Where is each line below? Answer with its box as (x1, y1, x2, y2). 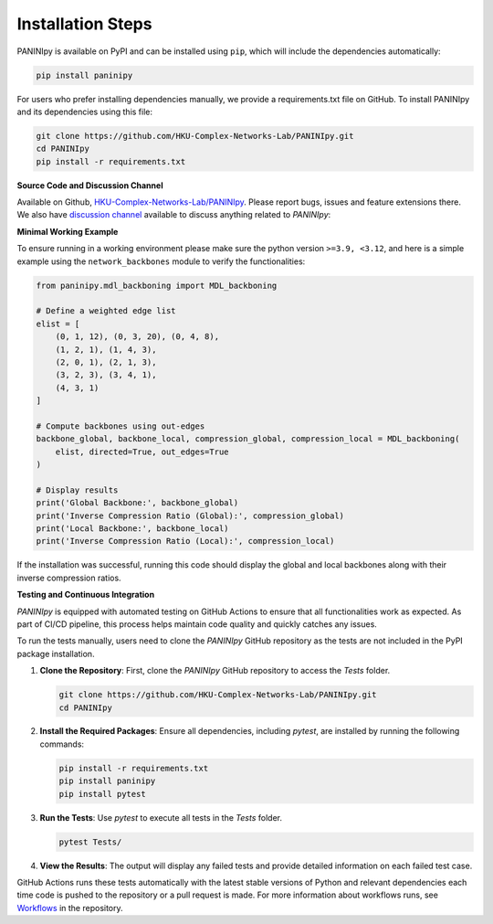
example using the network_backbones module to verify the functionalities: (16, 256, 306, 267)
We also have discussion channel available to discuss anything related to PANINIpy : (16, 209, 331, 220)
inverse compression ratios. (16, 572, 122, 583)
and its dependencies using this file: (16, 106, 153, 117)
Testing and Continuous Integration (16, 589, 155, 600)
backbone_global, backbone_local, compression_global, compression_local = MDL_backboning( (36, 434, 460, 444)
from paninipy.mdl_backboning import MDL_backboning (36, 280, 278, 291)
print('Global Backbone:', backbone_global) (36, 498, 239, 508)
